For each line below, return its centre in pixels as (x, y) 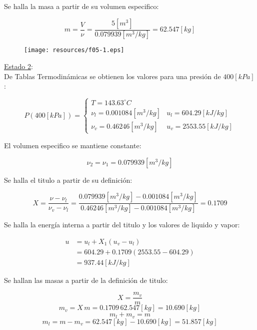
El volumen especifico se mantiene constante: (73, 145)
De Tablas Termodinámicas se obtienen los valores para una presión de (112, 76)
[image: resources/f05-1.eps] (74, 50)
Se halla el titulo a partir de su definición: (68, 180)
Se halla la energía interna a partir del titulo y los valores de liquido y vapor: (122, 225)
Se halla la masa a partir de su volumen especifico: (81, 6)
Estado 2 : (18, 66)
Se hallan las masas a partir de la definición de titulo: (86, 280)
